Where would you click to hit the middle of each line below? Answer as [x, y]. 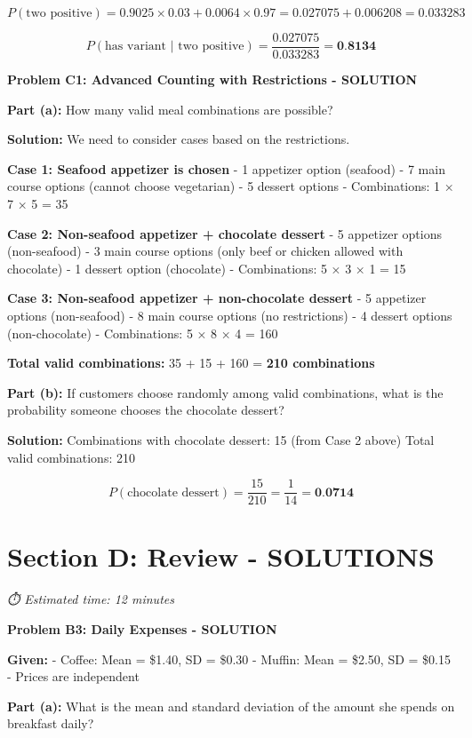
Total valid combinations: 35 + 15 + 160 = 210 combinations [191, 363]
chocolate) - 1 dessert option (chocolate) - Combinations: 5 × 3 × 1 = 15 [207, 268]
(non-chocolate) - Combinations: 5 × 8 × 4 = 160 [143, 333]
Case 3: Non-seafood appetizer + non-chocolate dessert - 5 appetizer [217, 298]
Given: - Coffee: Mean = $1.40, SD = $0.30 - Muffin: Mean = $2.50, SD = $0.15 [229, 659]
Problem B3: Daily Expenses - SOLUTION [142, 628]
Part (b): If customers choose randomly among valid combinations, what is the [225, 392]
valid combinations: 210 [71, 457]
